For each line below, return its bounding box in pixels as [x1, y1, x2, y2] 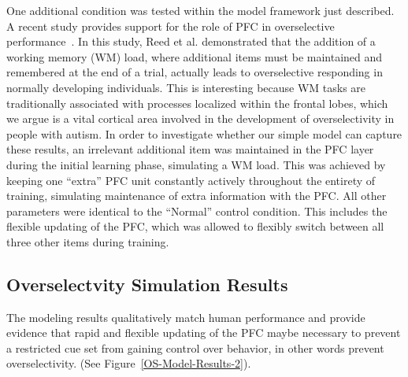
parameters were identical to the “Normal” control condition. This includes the [6, 202, 388, 219]
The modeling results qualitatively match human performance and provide [6, 309, 365, 325]
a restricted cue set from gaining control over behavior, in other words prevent [6, 339, 384, 356]
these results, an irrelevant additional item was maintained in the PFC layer [6, 141, 374, 157]
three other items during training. [6, 233, 169, 249]
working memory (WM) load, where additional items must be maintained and [6, 48, 383, 65]
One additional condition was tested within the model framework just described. [6, 2, 395, 18]
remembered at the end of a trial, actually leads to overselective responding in [6, 64, 383, 80]
